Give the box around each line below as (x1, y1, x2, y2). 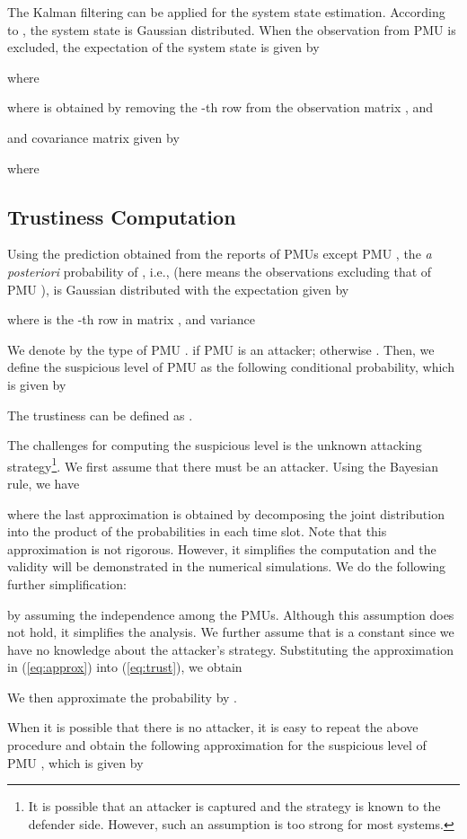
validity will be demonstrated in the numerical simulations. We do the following (7, 557, 445, 576)
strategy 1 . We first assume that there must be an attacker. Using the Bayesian (7, 454, 438, 475)
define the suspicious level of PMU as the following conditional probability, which (7, 358, 454, 376)
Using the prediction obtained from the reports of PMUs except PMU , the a (7, 244, 432, 263)
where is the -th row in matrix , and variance (7, 310, 255, 329)
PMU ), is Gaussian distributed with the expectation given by (7, 279, 349, 298)
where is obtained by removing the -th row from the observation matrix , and (7, 98, 434, 117)
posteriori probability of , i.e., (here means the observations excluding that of (7, 261, 432, 280)
